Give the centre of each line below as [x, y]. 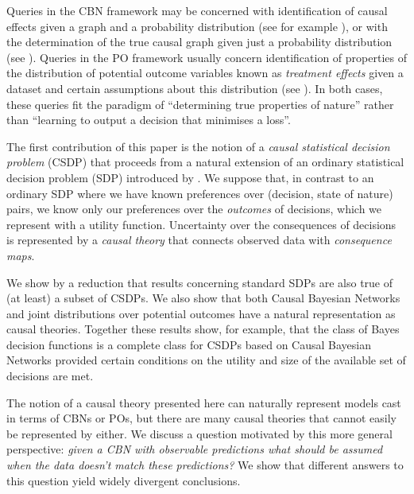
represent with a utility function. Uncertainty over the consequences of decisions [201, 224]
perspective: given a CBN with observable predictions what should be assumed [195, 449]
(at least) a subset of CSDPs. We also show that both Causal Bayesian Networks [203, 298]
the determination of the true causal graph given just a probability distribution [199, 42]
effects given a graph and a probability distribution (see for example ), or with [197, 26]
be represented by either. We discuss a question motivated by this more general [199, 433]
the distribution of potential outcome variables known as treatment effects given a [205, 73]
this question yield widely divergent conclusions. [124, 480]
